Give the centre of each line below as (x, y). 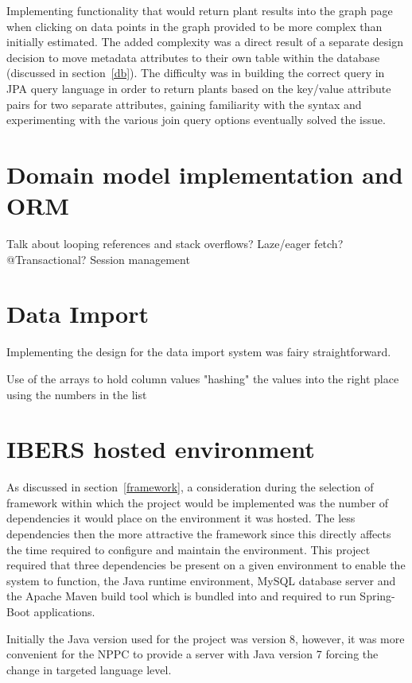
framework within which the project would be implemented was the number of (198, 502)
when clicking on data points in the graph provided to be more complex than (194, 26)
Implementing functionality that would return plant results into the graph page (200, 10)
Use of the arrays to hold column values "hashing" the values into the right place (203, 378)
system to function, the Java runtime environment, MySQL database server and (201, 580)
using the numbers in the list (77, 394)
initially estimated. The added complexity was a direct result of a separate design (205, 42)
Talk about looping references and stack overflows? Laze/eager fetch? (175, 244)
